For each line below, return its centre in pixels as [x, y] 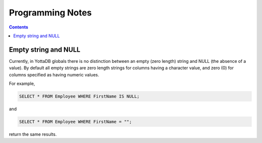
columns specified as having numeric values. [54, 74]
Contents [19, 27]
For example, [22, 84]
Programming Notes [50, 13]
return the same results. [33, 134]
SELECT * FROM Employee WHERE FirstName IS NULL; [79, 96]
